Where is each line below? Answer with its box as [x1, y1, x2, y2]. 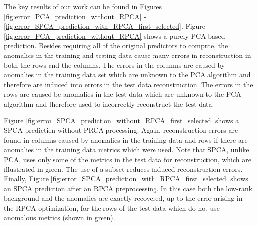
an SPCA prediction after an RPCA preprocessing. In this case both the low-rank [4, 183, 253, 193]
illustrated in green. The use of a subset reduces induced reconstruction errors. [4, 164, 243, 174]
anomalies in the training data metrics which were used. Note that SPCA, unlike [4, 144, 249, 155]
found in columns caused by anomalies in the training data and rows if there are [4, 134, 248, 145]
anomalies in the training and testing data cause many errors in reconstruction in [4, 50, 251, 60]
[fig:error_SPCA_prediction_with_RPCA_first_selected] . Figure [4, 21, 206, 31]
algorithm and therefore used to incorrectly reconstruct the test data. [4, 98, 214, 109]
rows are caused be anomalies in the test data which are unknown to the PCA [4, 89, 241, 99]
